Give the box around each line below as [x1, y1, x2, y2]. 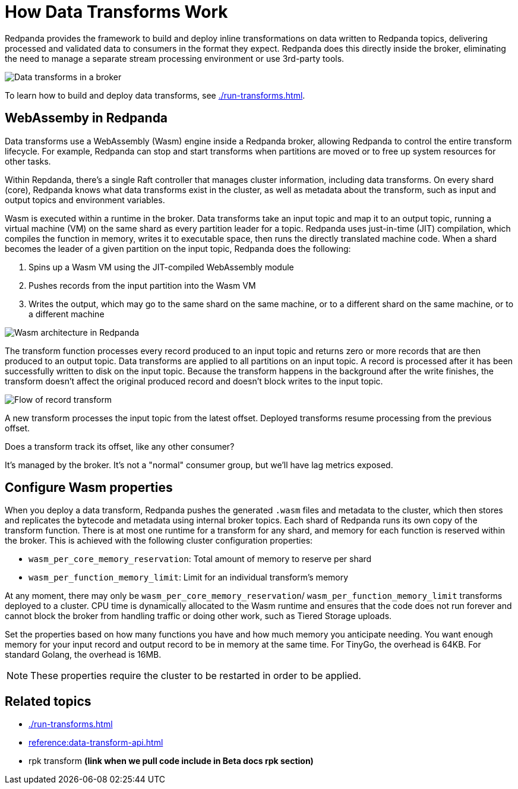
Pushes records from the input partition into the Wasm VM [29, 280, 256, 291]
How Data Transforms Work [5, 2, 228, 22]
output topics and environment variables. [5, 194, 165, 205]
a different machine [29, 308, 105, 319]
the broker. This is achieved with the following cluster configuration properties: [5, 535, 313, 546]
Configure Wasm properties [5, 480, 173, 496]
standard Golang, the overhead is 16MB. [5, 649, 162, 660]
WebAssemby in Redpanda [5, 111, 168, 126]
